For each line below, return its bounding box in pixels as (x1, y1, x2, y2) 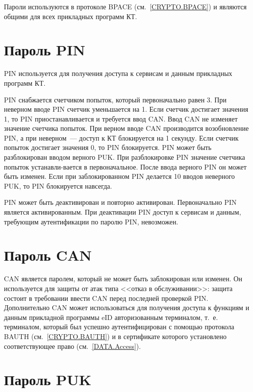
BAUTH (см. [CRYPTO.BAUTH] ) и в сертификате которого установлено (4, 331, 227, 341)
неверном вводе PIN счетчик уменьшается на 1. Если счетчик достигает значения (4, 104, 249, 114)
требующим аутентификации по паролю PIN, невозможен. (4, 216, 178, 226)
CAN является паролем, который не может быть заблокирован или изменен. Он (4, 273, 242, 284)
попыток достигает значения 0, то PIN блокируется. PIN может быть (4, 142, 212, 152)
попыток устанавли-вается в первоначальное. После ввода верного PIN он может (4, 161, 247, 171)
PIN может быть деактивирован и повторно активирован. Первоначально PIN (4, 197, 237, 207)
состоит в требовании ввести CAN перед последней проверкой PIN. (4, 293, 208, 303)
